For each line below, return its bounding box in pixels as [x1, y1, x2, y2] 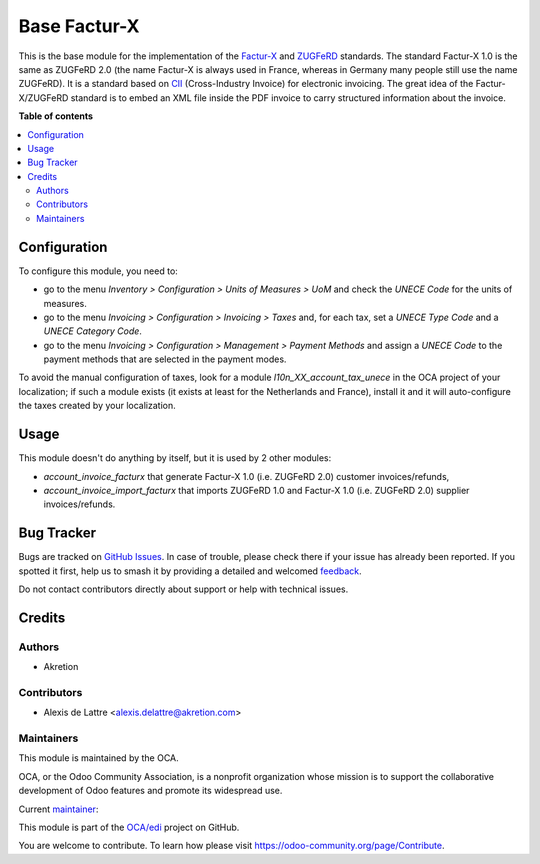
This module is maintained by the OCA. [18, 752, 179, 764]
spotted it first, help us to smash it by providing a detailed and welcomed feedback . [18, 565, 362, 577]
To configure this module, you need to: [18, 265, 179, 277]
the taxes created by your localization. [18, 400, 177, 412]
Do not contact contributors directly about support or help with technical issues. [18, 583, 349, 595]
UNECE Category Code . [43, 325, 142, 337]
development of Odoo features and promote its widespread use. [18, 785, 283, 797]
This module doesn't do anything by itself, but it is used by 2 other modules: [18, 452, 332, 464]
